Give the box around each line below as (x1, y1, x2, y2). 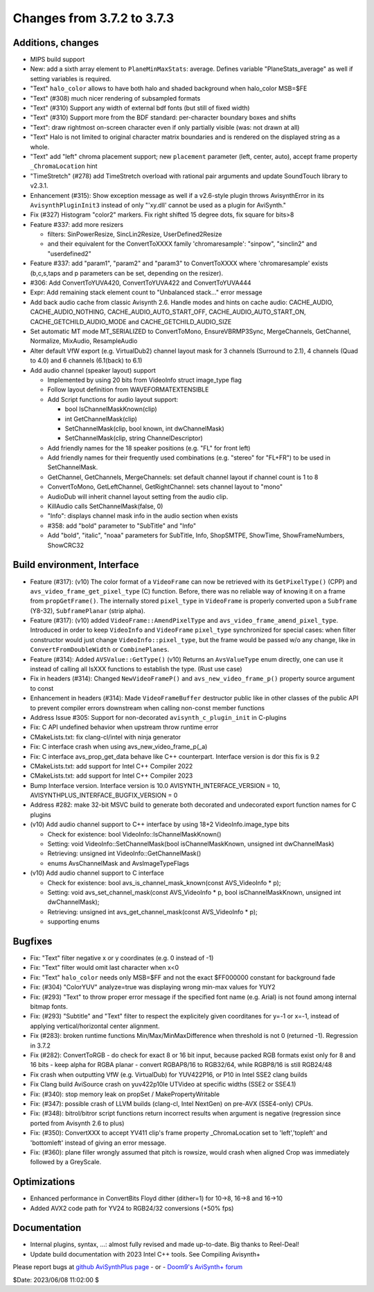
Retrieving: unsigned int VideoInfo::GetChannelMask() (47, 849, 202, 857)
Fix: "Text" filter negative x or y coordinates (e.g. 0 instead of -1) (30, 954, 214, 962)
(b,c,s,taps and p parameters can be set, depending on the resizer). (30, 269, 224, 277)
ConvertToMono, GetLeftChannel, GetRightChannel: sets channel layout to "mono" (47, 483, 283, 491)
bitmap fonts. (30, 1002, 69, 1011)
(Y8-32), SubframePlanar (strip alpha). (30, 606, 145, 614)
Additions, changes (12, 37, 100, 49)
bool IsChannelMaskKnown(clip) (64, 405, 157, 413)
